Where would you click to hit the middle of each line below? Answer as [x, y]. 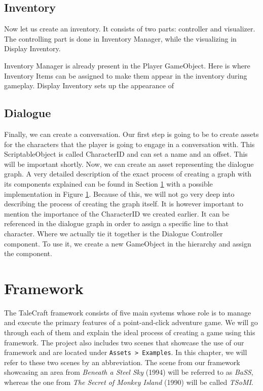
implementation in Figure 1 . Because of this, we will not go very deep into [119, 193]
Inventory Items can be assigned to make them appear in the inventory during [126, 75]
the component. [28, 253]
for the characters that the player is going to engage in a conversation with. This [129, 144]
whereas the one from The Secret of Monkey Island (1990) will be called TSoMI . [129, 382]
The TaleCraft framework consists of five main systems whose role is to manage [128, 312]
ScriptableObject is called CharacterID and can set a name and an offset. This [126, 154]
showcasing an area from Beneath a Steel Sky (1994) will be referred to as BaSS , [129, 372]
